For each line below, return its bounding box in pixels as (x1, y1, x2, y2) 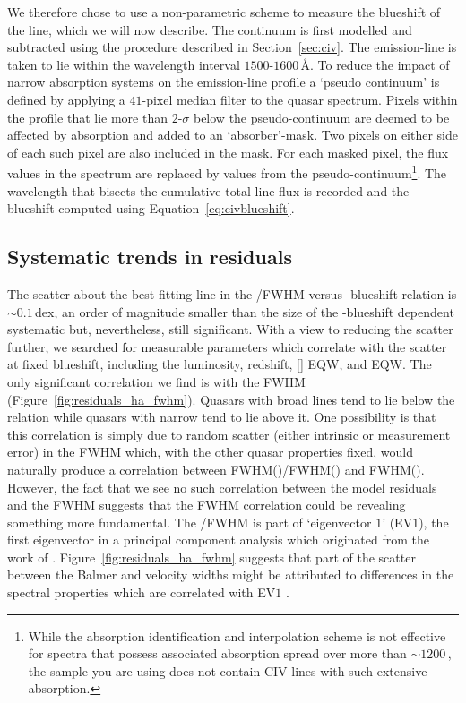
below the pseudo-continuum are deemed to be (193, 107, 450, 126)
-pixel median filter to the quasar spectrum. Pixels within (142, 90, 458, 108)
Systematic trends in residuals (7, 243, 292, 270)
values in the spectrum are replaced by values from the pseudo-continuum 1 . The (7, 161, 447, 182)
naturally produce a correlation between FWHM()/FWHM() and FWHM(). (7, 459, 425, 478)
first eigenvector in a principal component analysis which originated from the (7, 530, 430, 549)
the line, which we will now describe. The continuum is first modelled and (7, 20, 412, 39)
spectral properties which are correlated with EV (7, 583, 276, 602)
